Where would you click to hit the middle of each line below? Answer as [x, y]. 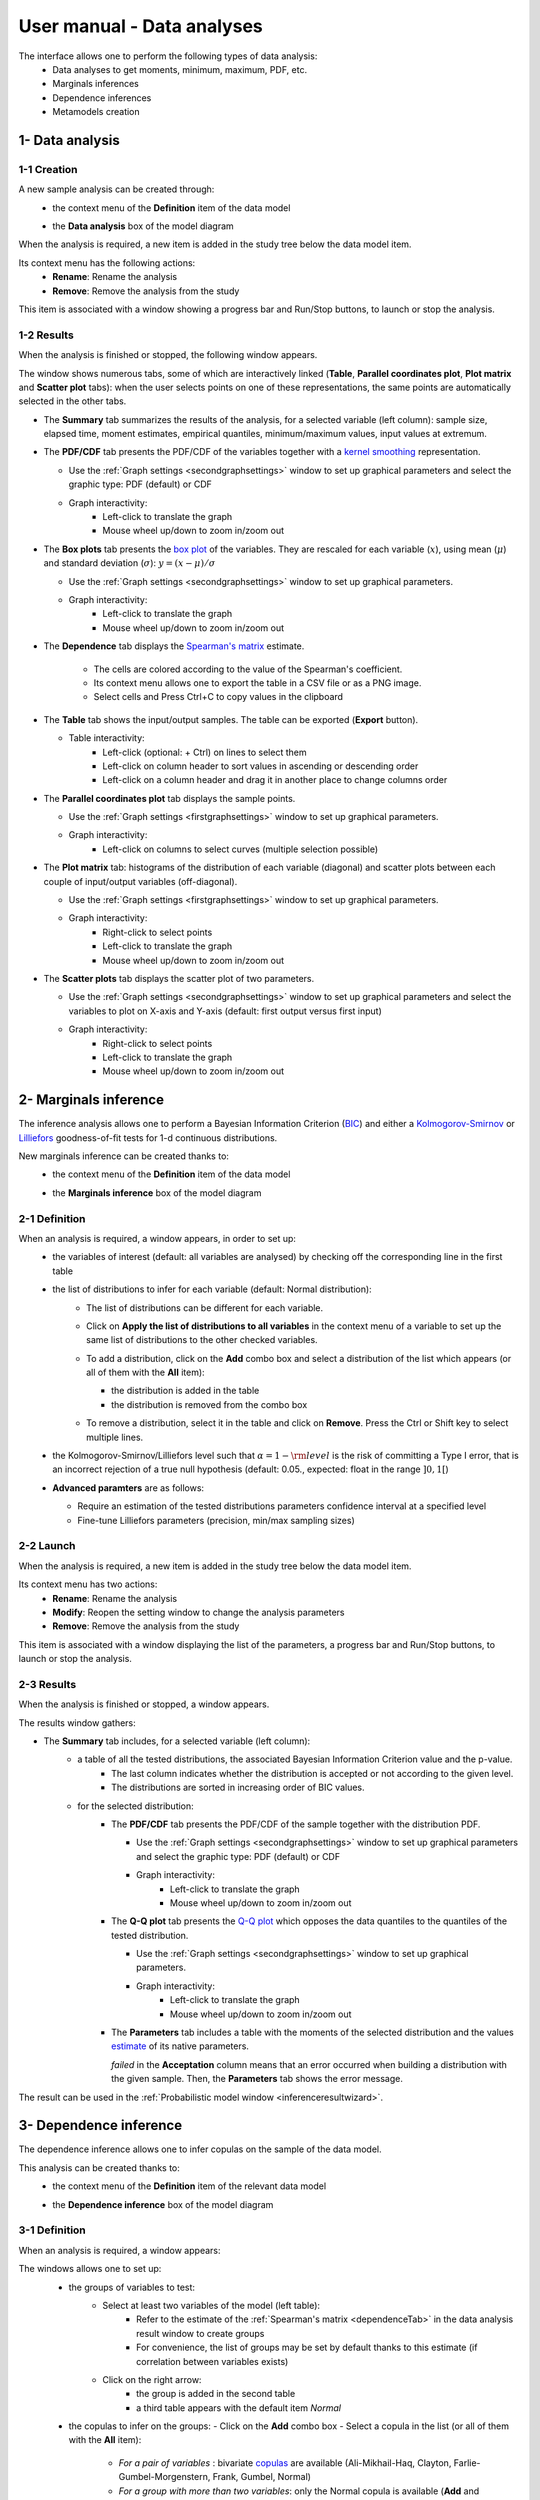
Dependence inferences [102, 97]
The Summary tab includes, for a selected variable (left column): [177, 1741]
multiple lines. [115, 1437]
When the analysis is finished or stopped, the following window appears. [168, 355]
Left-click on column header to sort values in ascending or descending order [260, 766]
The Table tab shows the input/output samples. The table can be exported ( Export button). [231, 719]
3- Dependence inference [100, 2125]
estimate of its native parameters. [180, 2046]
